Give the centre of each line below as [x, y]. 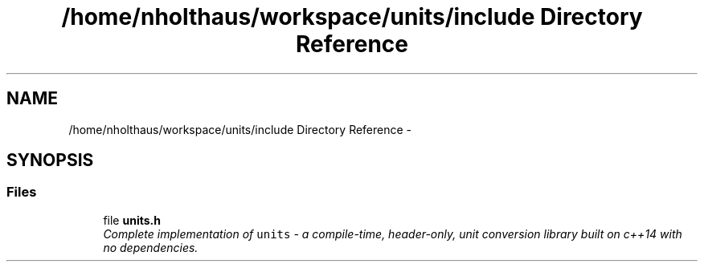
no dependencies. [151, 247]
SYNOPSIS [50, 160]
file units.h [132, 220]
